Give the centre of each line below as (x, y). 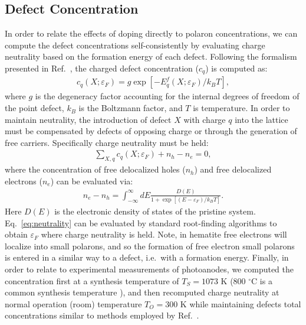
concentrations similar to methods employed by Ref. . (102, 315)
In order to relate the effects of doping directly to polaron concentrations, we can (151, 33)
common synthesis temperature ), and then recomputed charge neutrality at (142, 292)
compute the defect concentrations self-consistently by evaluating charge (135, 45)
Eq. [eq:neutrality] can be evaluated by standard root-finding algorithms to (141, 222)
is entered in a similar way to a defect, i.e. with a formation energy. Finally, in (147, 257)
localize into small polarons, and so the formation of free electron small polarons (150, 246)
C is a (262, 280)
